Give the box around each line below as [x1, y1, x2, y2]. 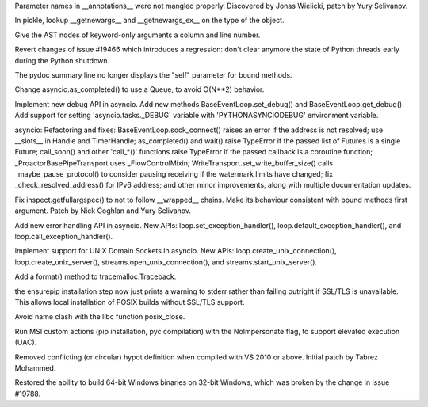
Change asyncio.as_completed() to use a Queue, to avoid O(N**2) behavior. [14, 85, 265, 94]
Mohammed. [14, 363, 56, 372]
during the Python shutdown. [14, 55, 110, 65]
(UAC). [14, 337, 37, 348]
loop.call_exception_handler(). [14, 232, 113, 242]
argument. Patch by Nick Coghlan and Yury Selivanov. [14, 206, 192, 215]
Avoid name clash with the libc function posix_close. [14, 312, 185, 321]
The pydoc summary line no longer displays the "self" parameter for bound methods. [14, 70, 292, 79]
